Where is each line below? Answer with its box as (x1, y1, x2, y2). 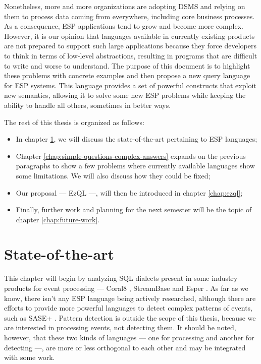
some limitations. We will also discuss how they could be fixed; (16, 170, 211, 180)
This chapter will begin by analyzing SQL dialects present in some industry (4, 273, 238, 283)
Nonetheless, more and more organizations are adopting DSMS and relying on (4, 1, 245, 11)
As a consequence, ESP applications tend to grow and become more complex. (4, 21, 243, 31)
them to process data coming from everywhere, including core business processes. (4, 11, 255, 21)
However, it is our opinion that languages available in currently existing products (4, 30, 255, 41)
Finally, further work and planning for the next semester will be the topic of (16, 204, 252, 215)
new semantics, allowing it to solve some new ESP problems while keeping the (4, 90, 246, 100)
